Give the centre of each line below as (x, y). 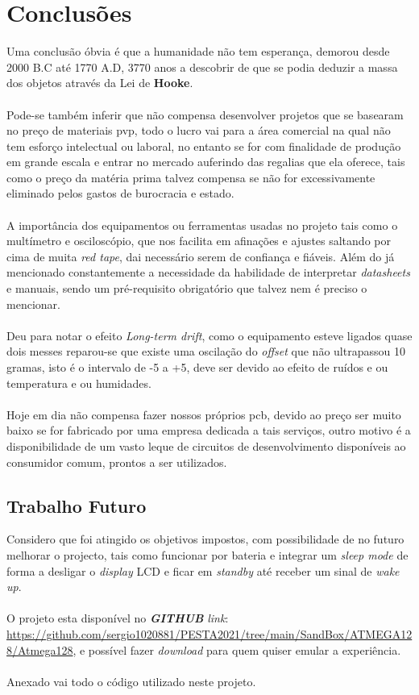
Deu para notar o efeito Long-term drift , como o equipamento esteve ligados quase (209, 335)
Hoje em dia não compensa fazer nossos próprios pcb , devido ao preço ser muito (204, 414)
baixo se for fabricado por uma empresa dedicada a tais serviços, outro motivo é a (209, 430)
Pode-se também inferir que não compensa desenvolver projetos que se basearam (205, 114)
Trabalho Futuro (77, 505)
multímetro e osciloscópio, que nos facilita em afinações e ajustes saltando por (199, 241)
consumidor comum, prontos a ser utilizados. (117, 462)
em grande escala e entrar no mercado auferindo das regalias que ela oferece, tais (206, 162)
